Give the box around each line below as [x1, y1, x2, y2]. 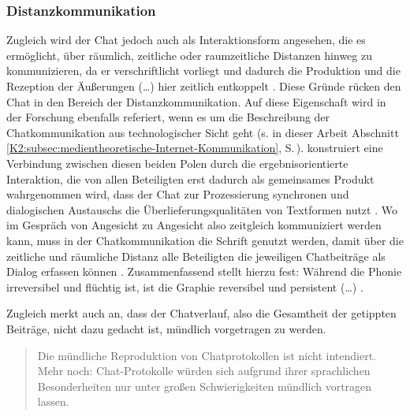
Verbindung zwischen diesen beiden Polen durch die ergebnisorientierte [6, 154, 348, 171]
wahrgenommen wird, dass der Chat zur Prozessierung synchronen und [6, 186, 349, 202]
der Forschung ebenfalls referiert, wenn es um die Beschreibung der [6, 109, 330, 125]
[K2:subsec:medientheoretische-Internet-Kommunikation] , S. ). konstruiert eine [6, 139, 383, 156]
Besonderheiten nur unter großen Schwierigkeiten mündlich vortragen [37, 377, 372, 394]
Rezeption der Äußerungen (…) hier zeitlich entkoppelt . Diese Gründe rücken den [6, 78, 401, 94]
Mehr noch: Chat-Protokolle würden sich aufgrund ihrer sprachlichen [37, 362, 371, 379]
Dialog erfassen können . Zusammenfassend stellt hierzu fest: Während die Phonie [6, 263, 402, 280]
